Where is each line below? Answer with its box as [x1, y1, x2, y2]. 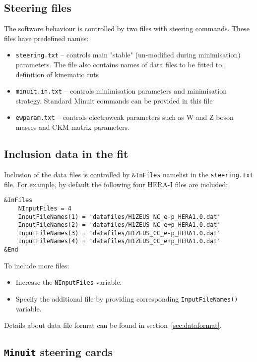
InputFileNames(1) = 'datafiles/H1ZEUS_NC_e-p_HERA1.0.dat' [18, 213, 221, 220]
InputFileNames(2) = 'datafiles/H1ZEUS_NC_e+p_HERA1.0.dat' [18, 221, 221, 229]
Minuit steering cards [4, 344, 113, 360]
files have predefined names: [4, 33, 89, 43]
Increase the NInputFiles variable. [15, 277, 122, 287]
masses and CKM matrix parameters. [15, 122, 129, 132]
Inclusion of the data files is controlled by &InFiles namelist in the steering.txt [4, 169, 254, 179]
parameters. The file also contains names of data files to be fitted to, [15, 59, 224, 70]
